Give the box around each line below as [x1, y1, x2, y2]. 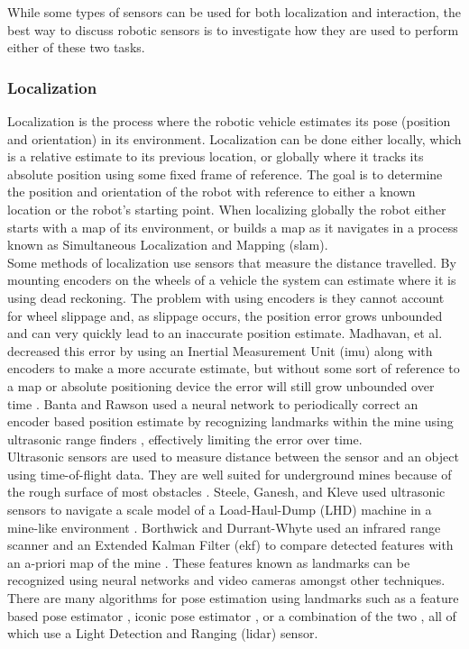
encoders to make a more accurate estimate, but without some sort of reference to [7, 359, 460, 378]
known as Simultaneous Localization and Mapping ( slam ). [7, 235, 328, 254]
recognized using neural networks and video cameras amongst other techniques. [7, 571, 446, 590]
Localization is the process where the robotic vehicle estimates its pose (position [7, 112, 451, 130]
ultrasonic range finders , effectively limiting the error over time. [7, 429, 363, 448]
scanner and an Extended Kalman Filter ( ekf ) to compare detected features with [7, 535, 454, 554]
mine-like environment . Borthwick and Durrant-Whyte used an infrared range [7, 517, 441, 536]
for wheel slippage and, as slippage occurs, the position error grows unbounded [7, 306, 443, 324]
